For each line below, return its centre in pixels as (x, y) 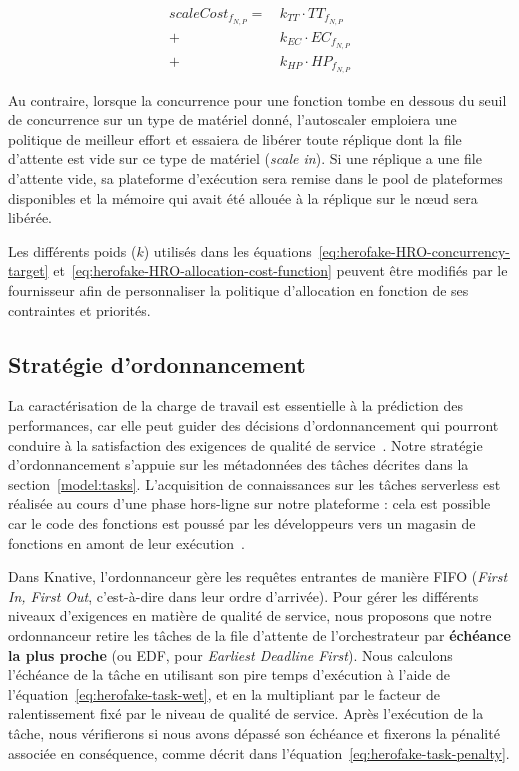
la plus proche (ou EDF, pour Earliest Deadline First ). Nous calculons (230, 654)
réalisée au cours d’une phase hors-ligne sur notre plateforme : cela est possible (249, 503)
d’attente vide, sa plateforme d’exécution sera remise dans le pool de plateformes (255, 178)
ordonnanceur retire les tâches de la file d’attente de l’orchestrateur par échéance (259, 634)
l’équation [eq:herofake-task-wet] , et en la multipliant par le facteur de (224, 693)
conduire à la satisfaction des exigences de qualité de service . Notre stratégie (245, 444)
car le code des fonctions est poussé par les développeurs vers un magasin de (242, 522)
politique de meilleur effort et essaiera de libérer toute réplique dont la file (235, 138)
